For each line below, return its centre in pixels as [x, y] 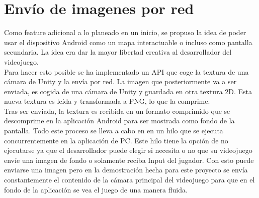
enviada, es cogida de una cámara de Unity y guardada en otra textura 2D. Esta [128, 91]
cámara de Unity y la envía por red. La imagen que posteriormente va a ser [120, 81]
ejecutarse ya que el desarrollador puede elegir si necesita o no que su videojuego [128, 150]
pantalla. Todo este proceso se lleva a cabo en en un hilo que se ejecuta [114, 131]
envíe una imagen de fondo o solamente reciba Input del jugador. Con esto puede [129, 160]
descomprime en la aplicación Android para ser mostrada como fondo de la [119, 121]
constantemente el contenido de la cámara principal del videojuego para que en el [129, 180]
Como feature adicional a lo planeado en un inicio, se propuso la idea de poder [125, 32]
